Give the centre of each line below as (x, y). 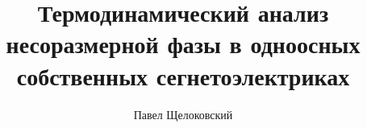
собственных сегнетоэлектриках (183, 75)
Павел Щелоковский (183, 114)
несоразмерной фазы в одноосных (183, 44)
